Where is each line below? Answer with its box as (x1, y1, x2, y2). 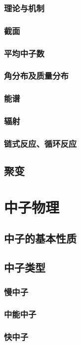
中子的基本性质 (4, 231, 77, 246)
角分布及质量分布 (4, 69, 69, 82)
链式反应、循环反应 (4, 137, 77, 149)
